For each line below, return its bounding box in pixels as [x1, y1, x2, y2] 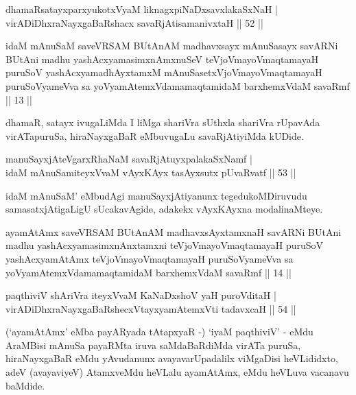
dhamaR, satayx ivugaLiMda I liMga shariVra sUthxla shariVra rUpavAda [5, 115, 320, 130]
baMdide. [5, 378, 45, 392]
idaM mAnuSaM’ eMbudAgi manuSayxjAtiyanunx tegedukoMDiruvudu [5, 188, 307, 202]
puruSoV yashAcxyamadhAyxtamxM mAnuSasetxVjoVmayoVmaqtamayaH [5, 65, 322, 80]
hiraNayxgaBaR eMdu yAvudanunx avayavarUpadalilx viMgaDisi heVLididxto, [5, 351, 338, 366]
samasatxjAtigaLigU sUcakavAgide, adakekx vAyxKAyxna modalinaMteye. [5, 202, 323, 216]
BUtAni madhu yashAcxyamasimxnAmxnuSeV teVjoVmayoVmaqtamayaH [5, 51, 319, 66]
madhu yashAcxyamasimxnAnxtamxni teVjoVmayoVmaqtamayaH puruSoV [5, 238, 324, 252]
